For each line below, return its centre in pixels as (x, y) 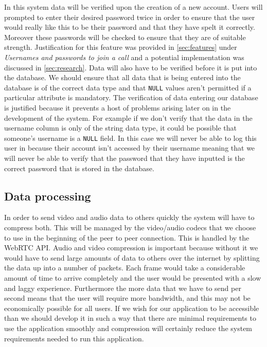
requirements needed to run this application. (74, 338)
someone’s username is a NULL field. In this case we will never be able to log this (130, 138)
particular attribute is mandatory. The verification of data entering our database (131, 97)
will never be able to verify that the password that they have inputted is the (124, 158)
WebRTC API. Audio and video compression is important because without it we (131, 248)
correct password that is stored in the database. (79, 168)
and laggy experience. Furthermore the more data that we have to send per (123, 288)
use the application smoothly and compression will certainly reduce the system (128, 328)
